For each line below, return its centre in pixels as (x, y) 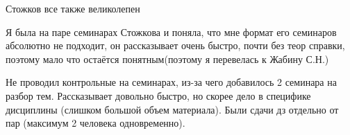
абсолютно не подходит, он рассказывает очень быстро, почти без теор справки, (175, 45)
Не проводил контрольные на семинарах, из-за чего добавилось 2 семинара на (171, 82)
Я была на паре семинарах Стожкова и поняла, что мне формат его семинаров (171, 31)
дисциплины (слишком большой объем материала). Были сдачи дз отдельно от (172, 109)
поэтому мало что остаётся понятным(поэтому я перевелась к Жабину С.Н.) (167, 58)
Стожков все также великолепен (73, 8)
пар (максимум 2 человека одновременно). (95, 123)
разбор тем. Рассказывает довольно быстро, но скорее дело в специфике (158, 95)
